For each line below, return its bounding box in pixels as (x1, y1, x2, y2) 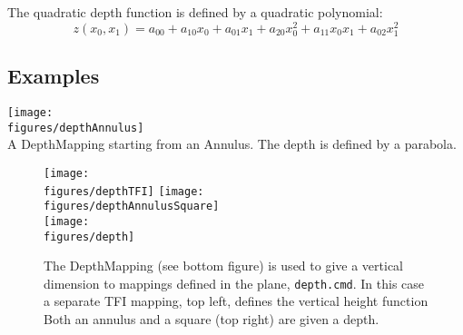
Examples (7, 62, 100, 90)
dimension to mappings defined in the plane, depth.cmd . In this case (44, 273, 425, 292)
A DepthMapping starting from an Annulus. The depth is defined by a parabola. (7, 134, 457, 153)
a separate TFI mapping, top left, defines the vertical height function (44, 291, 429, 310)
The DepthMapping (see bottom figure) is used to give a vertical (44, 256, 403, 275)
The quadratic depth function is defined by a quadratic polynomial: (7, 3, 383, 21)
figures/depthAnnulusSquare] (44, 200, 220, 213)
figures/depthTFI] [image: (44, 184, 204, 198)
